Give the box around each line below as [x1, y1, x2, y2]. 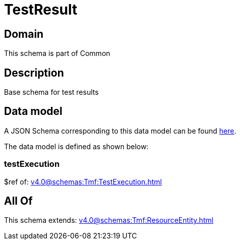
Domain [4, 27, 44, 40]
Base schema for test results [4, 88, 99, 97]
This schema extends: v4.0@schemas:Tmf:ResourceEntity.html [4, 216, 214, 225]
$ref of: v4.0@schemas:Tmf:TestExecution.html [4, 177, 162, 186]
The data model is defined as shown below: [4, 142, 149, 151]
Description [4, 66, 64, 79]
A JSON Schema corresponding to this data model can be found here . [4, 126, 236, 135]
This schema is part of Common [4, 49, 110, 58]
